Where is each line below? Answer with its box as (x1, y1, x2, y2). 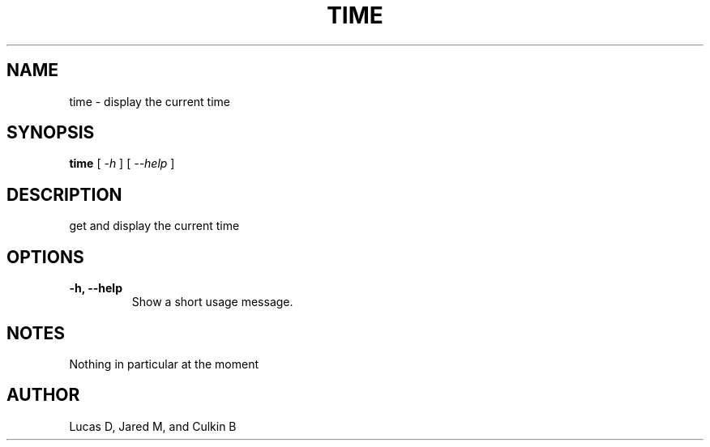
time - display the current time (69, 94, 230, 109)
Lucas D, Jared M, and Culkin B (69, 419, 237, 433)
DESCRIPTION (6, 184, 122, 205)
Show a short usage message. (131, 295, 293, 309)
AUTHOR (6, 385, 80, 406)
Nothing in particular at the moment (69, 356, 259, 371)
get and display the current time (69, 219, 240, 233)
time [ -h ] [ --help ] (69, 156, 175, 171)
